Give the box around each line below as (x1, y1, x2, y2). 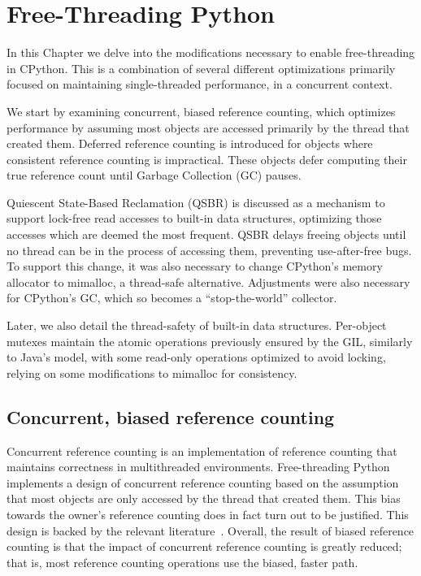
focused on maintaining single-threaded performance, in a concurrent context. (7, 76, 393, 93)
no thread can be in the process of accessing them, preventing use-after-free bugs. (7, 241, 412, 258)
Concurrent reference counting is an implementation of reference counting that (7, 442, 397, 459)
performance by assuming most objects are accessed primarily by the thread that (7, 119, 410, 136)
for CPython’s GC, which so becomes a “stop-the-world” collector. (7, 289, 337, 306)
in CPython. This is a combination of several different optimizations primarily (7, 59, 396, 76)
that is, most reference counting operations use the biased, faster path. (7, 553, 358, 570)
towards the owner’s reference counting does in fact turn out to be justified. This (7, 505, 409, 522)
